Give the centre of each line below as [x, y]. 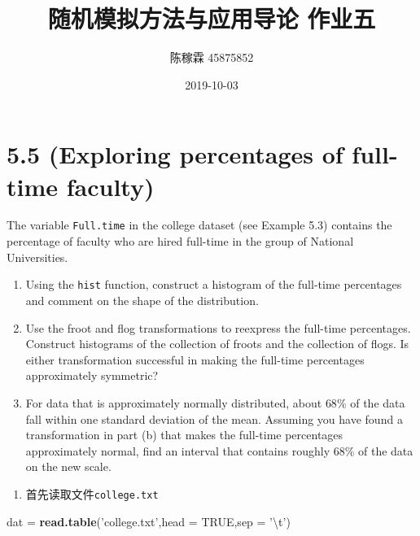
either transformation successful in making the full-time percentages [195, 359]
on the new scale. [68, 466]
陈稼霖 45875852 [212, 57]
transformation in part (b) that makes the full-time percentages [184, 435]
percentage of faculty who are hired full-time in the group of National [180, 241]
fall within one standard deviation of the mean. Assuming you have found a [214, 418]
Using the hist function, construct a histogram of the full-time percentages [214, 284]
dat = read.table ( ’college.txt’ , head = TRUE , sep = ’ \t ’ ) [149, 521]
